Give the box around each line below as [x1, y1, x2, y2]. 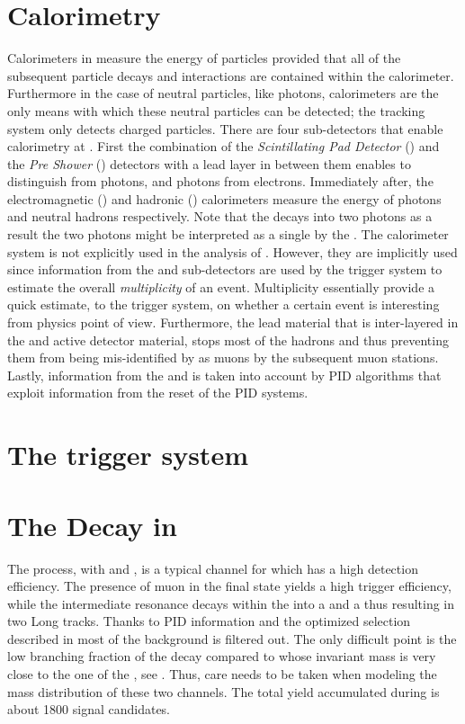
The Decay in [7, 506, 177, 543]
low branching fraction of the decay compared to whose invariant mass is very [7, 647, 436, 666]
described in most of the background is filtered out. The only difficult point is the [7, 629, 457, 648]
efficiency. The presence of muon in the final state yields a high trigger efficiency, [7, 577, 452, 595]
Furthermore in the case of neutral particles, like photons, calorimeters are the [7, 84, 439, 103]
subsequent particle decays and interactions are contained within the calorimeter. [7, 66, 454, 85]
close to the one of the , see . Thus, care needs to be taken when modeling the [7, 665, 437, 684]
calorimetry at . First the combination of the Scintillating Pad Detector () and [7, 137, 440, 156]
